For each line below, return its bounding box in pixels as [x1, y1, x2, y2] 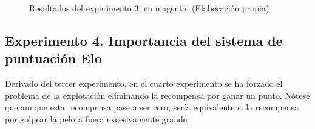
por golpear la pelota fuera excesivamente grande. [5, 112, 189, 125]
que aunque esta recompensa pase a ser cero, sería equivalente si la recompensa [5, 101, 299, 113]
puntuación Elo [5, 49, 102, 68]
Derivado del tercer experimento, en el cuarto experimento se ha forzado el [5, 77, 283, 90]
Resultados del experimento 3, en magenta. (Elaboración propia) [29, 2, 269, 14]
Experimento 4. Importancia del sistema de [5, 31, 283, 49]
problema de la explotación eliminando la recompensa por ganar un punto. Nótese [5, 89, 310, 101]
